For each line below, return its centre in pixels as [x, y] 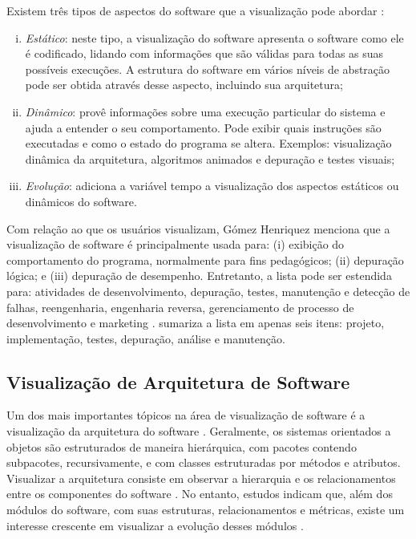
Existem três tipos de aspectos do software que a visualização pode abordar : [196, 10]
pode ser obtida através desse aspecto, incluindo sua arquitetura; [184, 85]
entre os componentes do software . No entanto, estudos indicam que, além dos [200, 494]
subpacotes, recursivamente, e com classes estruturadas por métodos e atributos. [204, 462]
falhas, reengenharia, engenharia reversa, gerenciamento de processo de [180, 307]
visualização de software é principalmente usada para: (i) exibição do [176, 244]
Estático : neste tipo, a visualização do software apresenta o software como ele [214, 37]
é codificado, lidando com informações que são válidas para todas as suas [204, 53]
